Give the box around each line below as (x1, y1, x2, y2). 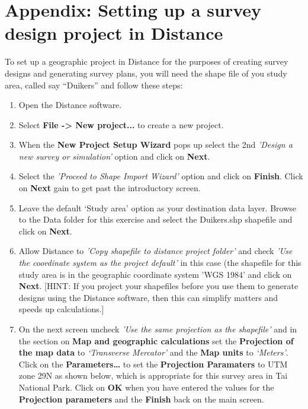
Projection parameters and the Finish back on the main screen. (18, 392, 264, 405)
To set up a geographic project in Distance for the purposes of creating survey (5, 55, 288, 68)
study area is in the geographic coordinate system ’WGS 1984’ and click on (18, 268, 292, 280)
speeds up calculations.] (18, 303, 104, 315)
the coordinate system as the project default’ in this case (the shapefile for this (18, 256, 301, 269)
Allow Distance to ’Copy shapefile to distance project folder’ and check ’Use (18, 245, 293, 257)
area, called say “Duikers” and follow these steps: (5, 78, 183, 91)
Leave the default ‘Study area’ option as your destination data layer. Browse (18, 201, 297, 214)
